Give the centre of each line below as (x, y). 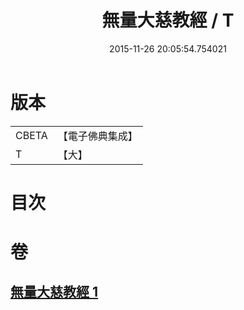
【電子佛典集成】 (97, 136)
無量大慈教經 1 (54, 292)
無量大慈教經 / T (168, 20)
